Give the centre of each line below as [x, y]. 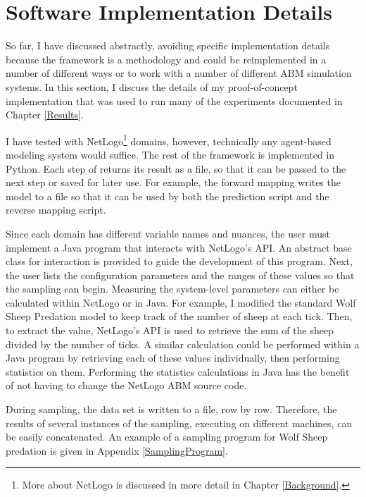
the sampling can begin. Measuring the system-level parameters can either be [172, 289]
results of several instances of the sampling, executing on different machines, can [179, 423]
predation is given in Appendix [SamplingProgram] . [117, 450]
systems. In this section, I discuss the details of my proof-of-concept [152, 86]
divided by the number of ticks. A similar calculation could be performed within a [183, 344]
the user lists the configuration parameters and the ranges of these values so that [180, 275]
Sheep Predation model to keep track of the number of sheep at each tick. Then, [179, 316]
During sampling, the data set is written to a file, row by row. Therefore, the [171, 409]
